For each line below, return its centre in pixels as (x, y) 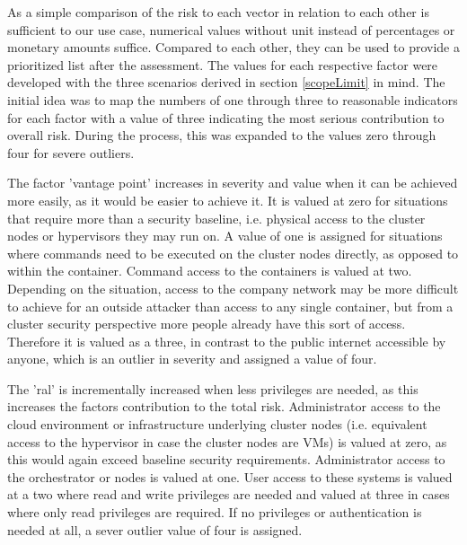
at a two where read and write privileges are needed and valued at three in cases (229, 494)
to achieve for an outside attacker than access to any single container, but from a (230, 306)
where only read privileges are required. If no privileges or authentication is (215, 512)
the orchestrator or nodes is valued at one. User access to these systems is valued (230, 476)
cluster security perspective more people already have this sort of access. (207, 324)
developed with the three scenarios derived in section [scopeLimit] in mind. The (226, 82)
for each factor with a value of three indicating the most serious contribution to (226, 117)
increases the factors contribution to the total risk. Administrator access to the (224, 406)
